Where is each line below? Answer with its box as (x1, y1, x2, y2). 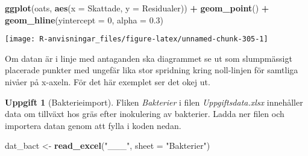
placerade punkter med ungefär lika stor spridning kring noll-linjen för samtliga (5, 64, 298, 76)
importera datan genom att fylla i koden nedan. (5, 119, 181, 131)
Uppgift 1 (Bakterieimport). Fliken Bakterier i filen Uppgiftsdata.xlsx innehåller (5, 95, 303, 108)
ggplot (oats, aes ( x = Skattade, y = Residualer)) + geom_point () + (5, 2, 269, 14)
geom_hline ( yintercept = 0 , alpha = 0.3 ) (5, 13, 164, 26)
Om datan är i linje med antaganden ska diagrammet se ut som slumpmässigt (5, 52, 292, 64)
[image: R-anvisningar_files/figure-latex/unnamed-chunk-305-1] (5, 35, 268, 44)
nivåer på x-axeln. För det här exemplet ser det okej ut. (5, 76, 210, 88)
